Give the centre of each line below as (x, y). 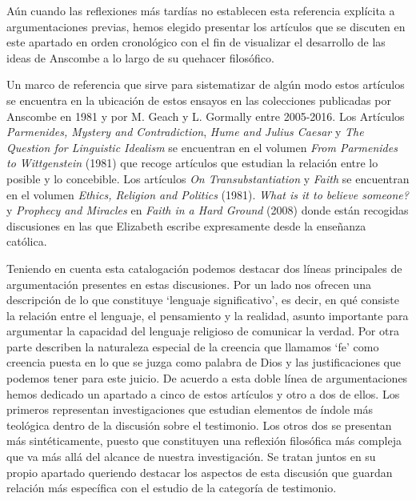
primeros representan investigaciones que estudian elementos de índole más (190, 409)
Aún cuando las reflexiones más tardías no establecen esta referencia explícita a (201, 10)
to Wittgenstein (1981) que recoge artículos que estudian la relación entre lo (192, 163)
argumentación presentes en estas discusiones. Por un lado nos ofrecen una (189, 284)
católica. (27, 241)
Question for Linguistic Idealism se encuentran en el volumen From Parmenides (202, 147)
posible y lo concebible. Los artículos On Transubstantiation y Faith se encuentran (208, 178)
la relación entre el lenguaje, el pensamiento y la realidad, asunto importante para (208, 315)
